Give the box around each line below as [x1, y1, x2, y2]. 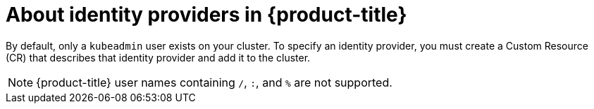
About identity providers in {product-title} [6, 3, 407, 27]
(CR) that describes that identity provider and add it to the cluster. [6, 51, 311, 64]
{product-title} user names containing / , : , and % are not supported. [36, 75, 392, 89]
